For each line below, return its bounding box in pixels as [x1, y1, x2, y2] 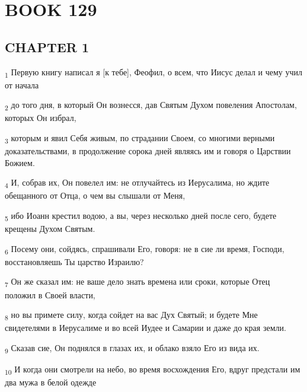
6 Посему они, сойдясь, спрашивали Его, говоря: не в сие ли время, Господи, [5, 242, 284, 256]
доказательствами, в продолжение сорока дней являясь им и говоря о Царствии [5, 145, 291, 157]
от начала [5, 78, 39, 91]
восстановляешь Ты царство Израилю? [5, 255, 144, 267]
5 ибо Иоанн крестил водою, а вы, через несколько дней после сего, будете [5, 209, 277, 223]
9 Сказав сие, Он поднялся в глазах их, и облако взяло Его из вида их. [5, 341, 260, 355]
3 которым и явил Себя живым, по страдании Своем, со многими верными [5, 132, 275, 145]
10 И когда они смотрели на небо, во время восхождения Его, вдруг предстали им [5, 363, 300, 377]
